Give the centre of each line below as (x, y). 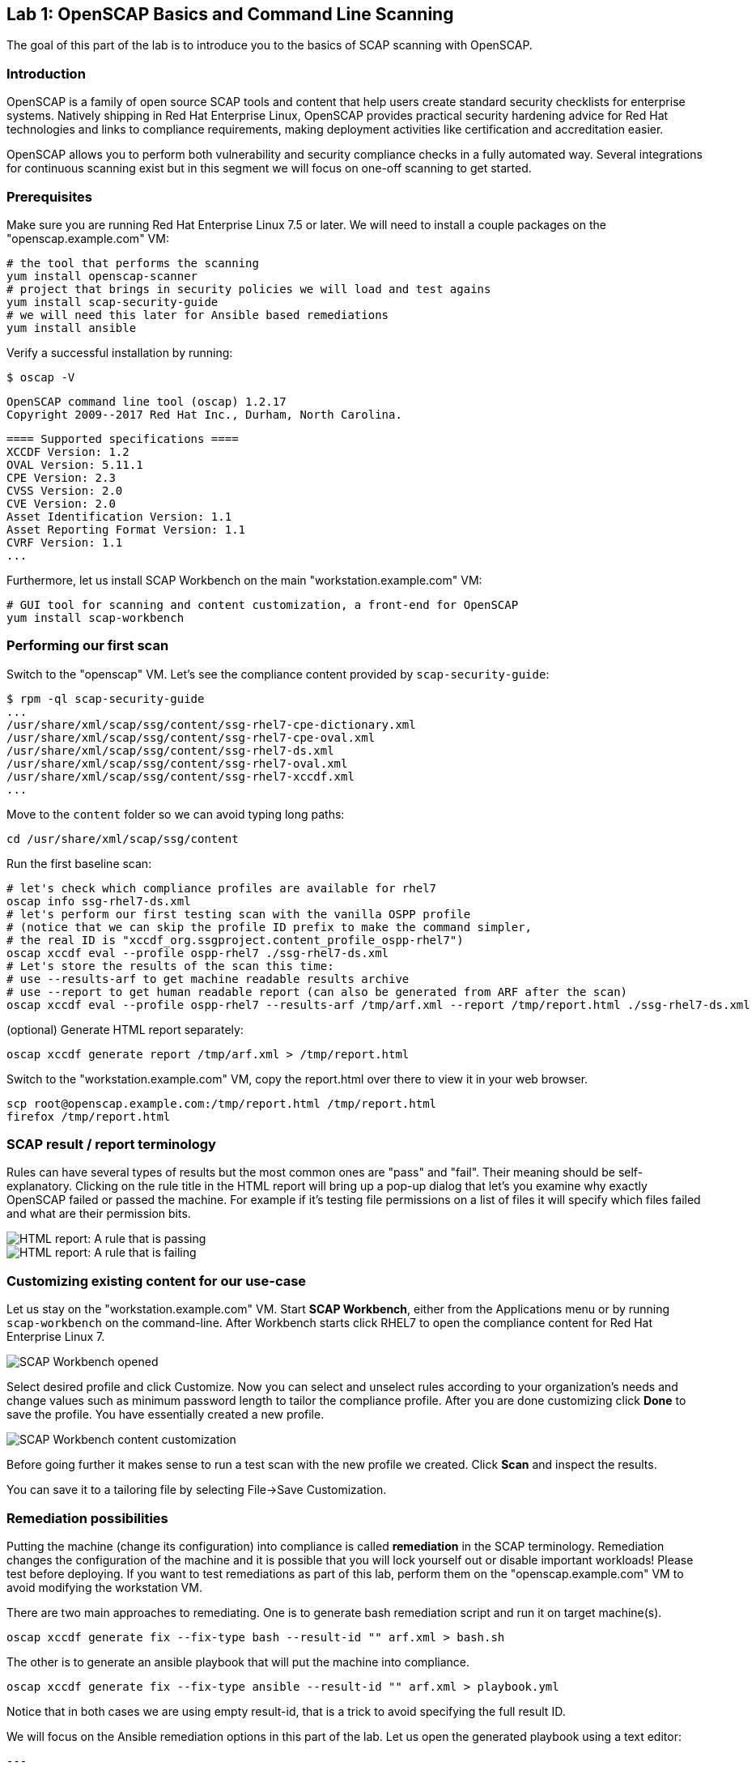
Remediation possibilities (87, 1518)
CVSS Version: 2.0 (65, 490)
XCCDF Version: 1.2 (68, 451)
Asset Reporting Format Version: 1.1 (126, 529)
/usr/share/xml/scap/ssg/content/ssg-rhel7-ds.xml (170, 750)
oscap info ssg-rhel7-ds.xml (99, 901)
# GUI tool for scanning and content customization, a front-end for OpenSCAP (263, 604)
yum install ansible (72, 328)
